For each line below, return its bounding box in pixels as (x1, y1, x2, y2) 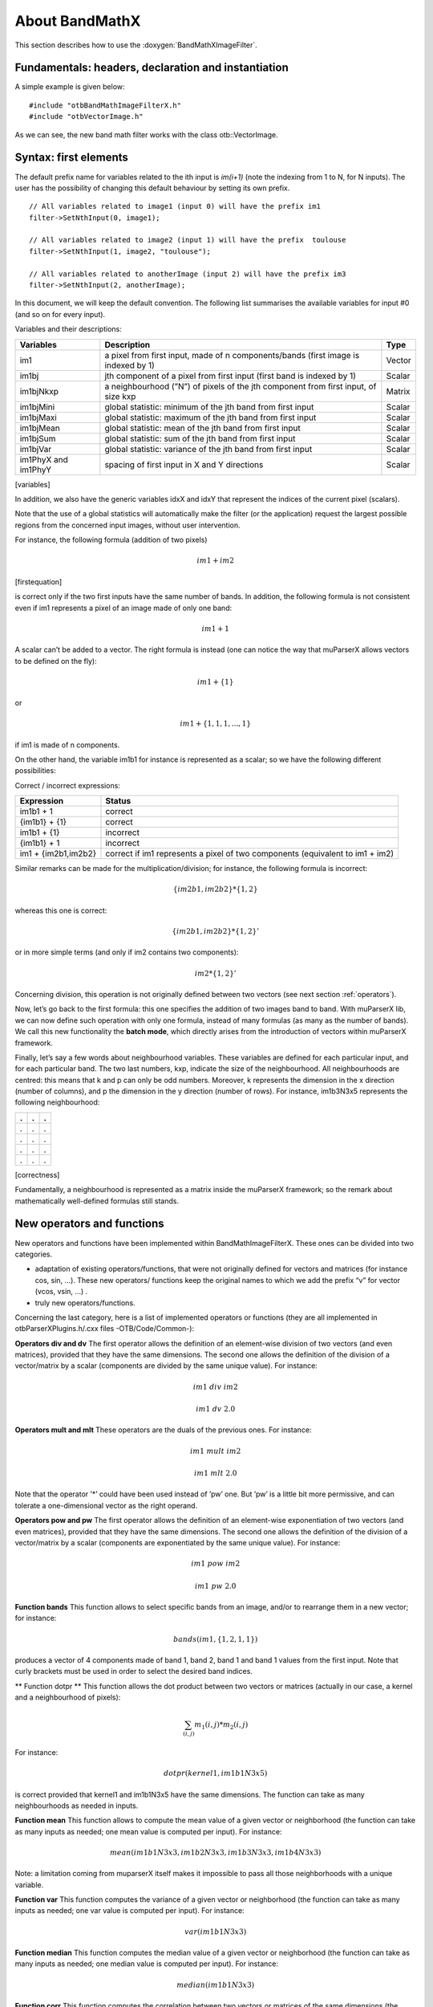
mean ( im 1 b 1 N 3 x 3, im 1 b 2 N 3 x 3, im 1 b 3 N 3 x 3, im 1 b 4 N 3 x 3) (109, 1847, 322, 1857)
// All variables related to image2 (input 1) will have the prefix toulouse (29, 235, 346, 245)
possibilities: (14, 766, 56, 776)
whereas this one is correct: (14, 906, 107, 915)
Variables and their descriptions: (14, 324, 122, 334)
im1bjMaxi (19, 412, 58, 423)
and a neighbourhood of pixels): (14, 1692, 121, 1702)
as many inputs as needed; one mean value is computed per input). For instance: (14, 1826, 282, 1836)
